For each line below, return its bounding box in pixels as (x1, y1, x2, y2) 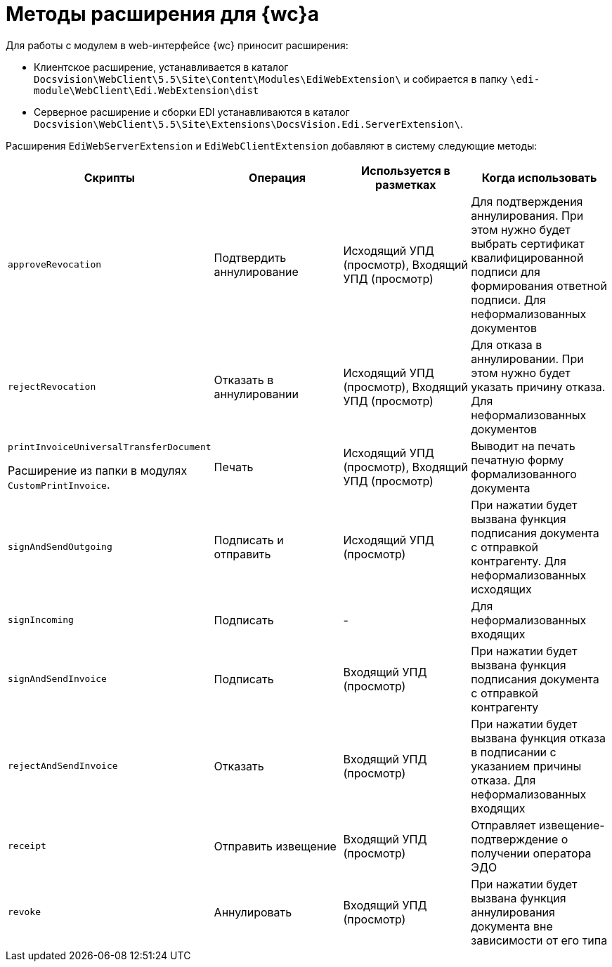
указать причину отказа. (471, 379, 606, 394)
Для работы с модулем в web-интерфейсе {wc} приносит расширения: (6, 39, 349, 51)
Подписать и (214, 532, 284, 547)
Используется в (361, 163, 450, 178)
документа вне (471, 919, 553, 933)
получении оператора (471, 846, 592, 860)
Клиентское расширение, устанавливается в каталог (34, 60, 289, 73)
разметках (375, 177, 436, 192)
